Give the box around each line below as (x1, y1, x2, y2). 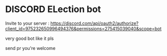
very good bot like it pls (5, 35, 54, 41)
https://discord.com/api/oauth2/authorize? (50, 20, 139, 26)
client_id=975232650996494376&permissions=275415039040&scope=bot (5, 25, 162, 31)
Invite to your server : (5, 20, 49, 26)
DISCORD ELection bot (5, 4, 102, 15)
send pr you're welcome (5, 45, 56, 51)
